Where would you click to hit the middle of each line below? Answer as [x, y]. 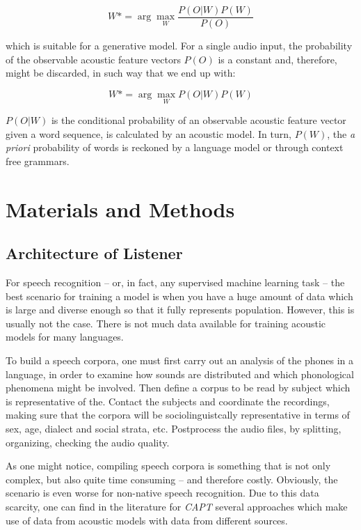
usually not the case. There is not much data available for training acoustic [166, 323]
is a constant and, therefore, [278, 59]
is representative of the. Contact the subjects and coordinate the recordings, [168, 401]
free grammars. [38, 161]
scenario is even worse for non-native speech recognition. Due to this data [162, 493]
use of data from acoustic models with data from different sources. [147, 520]
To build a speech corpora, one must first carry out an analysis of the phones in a [179, 360]
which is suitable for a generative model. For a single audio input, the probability [179, 46]
